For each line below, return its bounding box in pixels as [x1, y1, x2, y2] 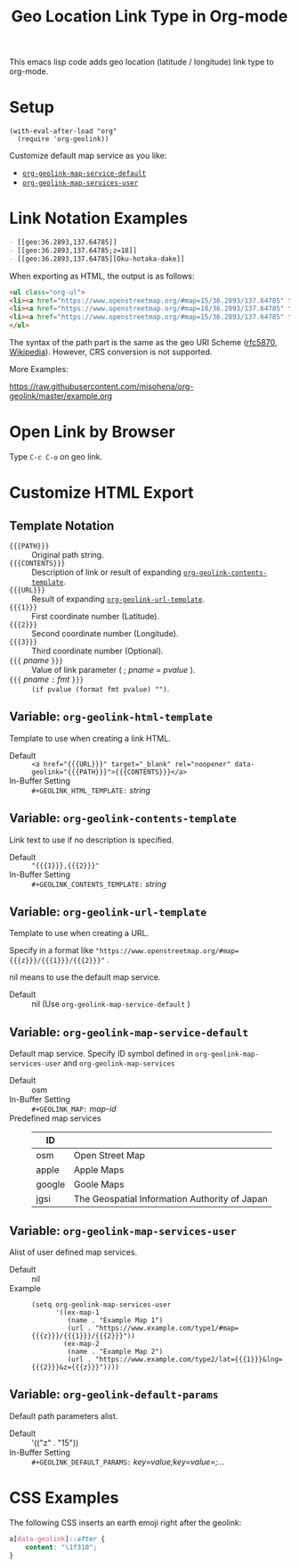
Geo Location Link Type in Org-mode [11, 6, 288, 27]
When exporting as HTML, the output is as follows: [9, 270, 195, 281]
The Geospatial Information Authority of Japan [74, 1193, 269, 1206]
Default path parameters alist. [9, 1410, 118, 1421]
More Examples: [9, 364, 69, 375]
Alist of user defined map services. [9, 1247, 138, 1257]
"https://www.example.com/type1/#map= [94, 1323, 239, 1333]
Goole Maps [74, 1178, 125, 1191]
